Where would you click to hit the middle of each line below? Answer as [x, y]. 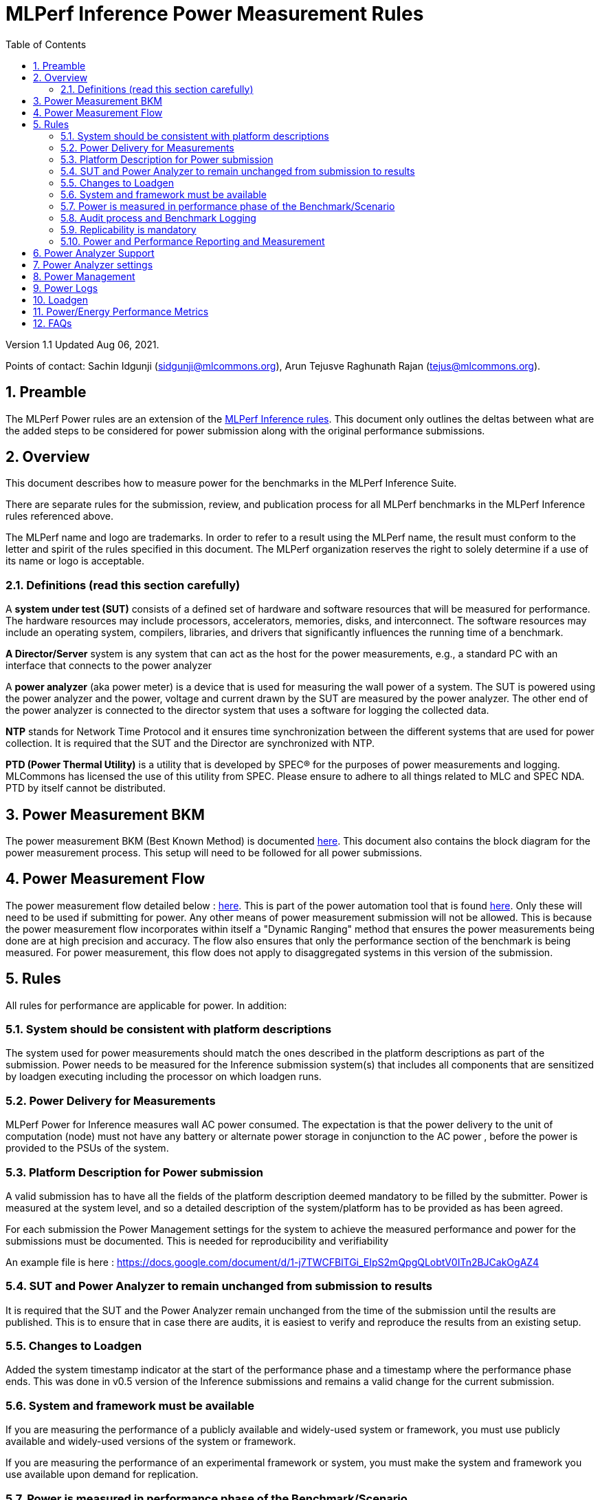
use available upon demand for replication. [102, 1475]
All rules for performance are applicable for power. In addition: [146, 1005]
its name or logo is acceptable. [75, 561]
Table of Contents [46, 44]
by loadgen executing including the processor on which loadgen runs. [164, 1077]
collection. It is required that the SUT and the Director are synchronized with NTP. [190, 743]
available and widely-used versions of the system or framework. [151, 1441]
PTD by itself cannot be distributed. [86, 788]
